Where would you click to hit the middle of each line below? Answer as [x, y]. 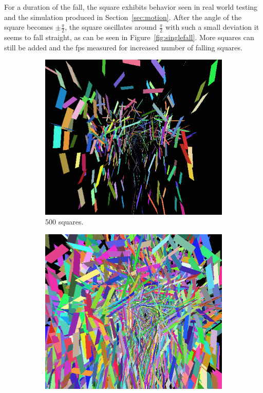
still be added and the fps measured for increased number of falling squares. [123, 47]
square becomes [29, 27]
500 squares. [64, 222]
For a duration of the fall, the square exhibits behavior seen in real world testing [131, 7]
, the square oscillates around [111, 27]
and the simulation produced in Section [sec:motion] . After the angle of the [123, 17]
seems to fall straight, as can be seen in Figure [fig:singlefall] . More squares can [129, 37]
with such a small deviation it [212, 27]
